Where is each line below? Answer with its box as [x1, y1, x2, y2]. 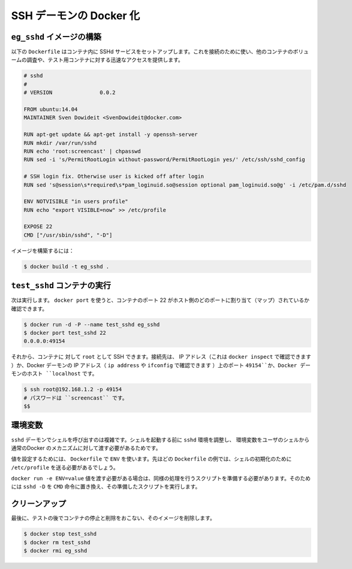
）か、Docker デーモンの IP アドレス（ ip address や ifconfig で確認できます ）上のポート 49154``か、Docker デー [11, 361, 311, 368]
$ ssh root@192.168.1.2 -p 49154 [23, 386, 122, 393]
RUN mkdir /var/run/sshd [23, 140, 97, 146]
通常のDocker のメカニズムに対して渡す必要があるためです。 [11, 444, 161, 452]
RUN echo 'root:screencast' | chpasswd [23, 147, 141, 155]
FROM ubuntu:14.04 [23, 106, 78, 113]
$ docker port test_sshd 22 [23, 329, 106, 337]
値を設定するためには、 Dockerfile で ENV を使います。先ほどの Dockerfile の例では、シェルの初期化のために [11, 455, 292, 462]
